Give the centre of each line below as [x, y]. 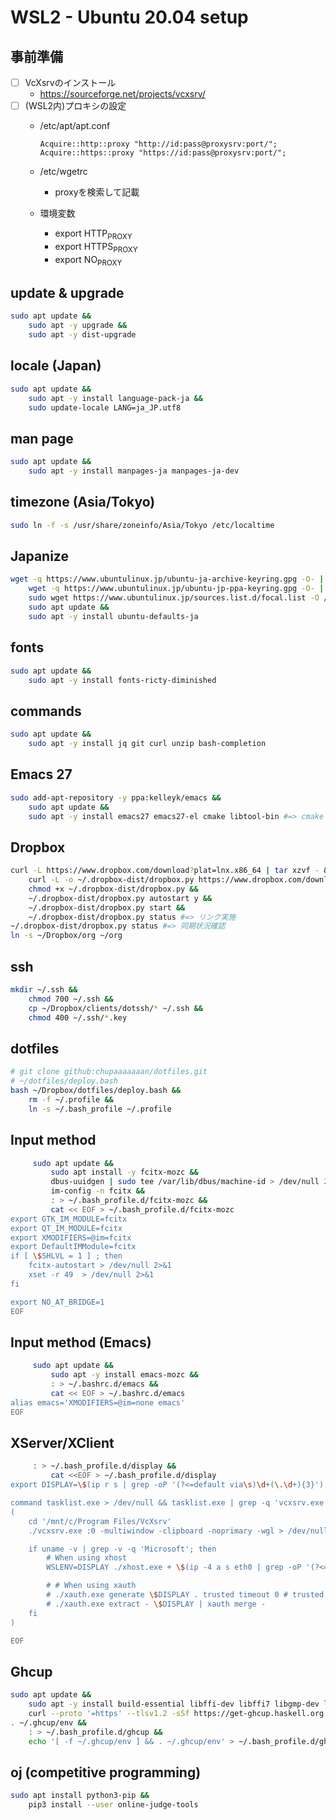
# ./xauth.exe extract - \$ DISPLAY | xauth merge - [156, 1604]
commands [46, 711]
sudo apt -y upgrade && [78, 326]
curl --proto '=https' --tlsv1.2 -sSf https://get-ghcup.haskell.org [176, 1713]
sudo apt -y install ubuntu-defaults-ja [113, 616]
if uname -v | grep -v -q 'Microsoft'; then [122, 1549]
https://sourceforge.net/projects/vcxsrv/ [122, 94]
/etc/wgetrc [63, 172]
